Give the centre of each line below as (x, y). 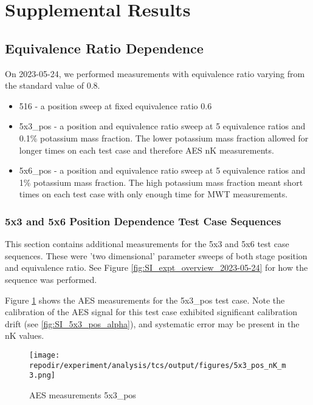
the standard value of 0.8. (53, 85)
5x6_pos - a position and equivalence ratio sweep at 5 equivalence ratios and (162, 170)
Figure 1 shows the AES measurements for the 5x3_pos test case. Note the (145, 300)
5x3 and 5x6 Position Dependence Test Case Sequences (143, 221)
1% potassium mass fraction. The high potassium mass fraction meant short (161, 182)
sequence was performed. (51, 279)
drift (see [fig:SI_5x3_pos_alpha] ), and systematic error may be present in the (152, 323)
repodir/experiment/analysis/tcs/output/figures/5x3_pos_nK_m (158, 365)
